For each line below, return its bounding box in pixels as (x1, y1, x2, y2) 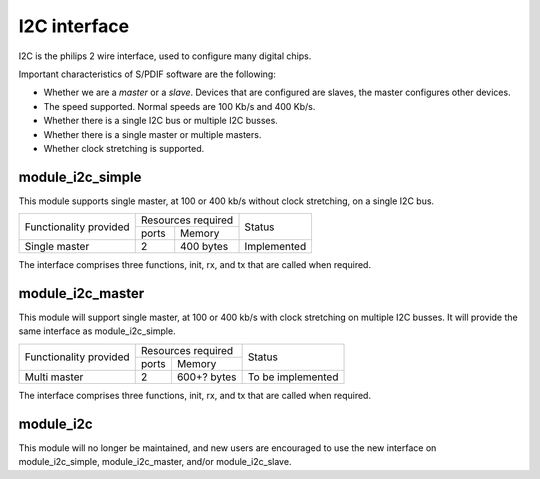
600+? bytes (176, 370, 237, 384)
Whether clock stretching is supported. (43, 142, 205, 154)
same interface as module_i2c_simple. (18, 325, 176, 337)
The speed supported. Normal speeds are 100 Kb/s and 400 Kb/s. (43, 100, 316, 112)
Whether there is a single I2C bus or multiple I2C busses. (43, 115, 279, 127)
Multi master (24, 370, 84, 384)
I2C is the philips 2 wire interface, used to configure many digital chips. (18, 50, 312, 62)
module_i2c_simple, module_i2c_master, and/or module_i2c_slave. (18, 456, 292, 468)
